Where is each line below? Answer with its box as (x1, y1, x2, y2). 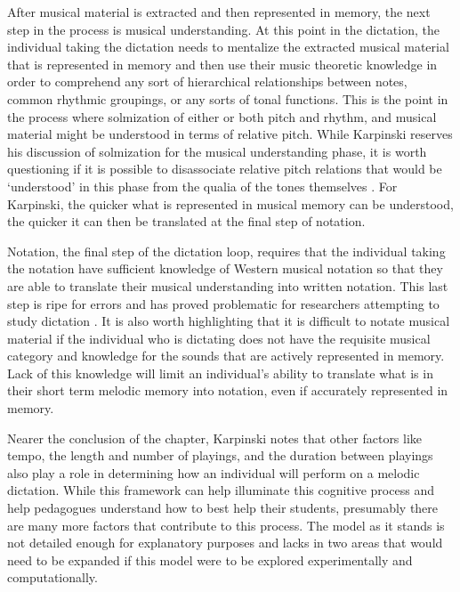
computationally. (7, 568, 98, 587)
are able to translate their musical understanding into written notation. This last (7, 276, 448, 295)
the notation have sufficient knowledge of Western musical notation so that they (7, 259, 443, 278)
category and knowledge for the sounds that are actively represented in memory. (7, 346, 445, 365)
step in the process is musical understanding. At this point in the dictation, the (7, 20, 440, 38)
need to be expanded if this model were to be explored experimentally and (7, 550, 413, 569)
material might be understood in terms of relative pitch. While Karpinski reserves (7, 125, 453, 143)
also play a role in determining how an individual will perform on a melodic (7, 463, 420, 482)
